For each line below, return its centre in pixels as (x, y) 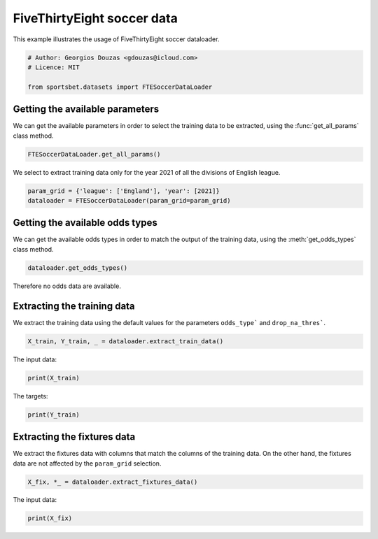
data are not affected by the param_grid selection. (87, 463)
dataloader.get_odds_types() (78, 268)
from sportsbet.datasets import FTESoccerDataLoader (120, 87)
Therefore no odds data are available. (67, 286)
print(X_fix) (50, 518)
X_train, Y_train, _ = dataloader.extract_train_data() (126, 341)
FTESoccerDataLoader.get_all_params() (94, 154)
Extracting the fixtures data (74, 437)
